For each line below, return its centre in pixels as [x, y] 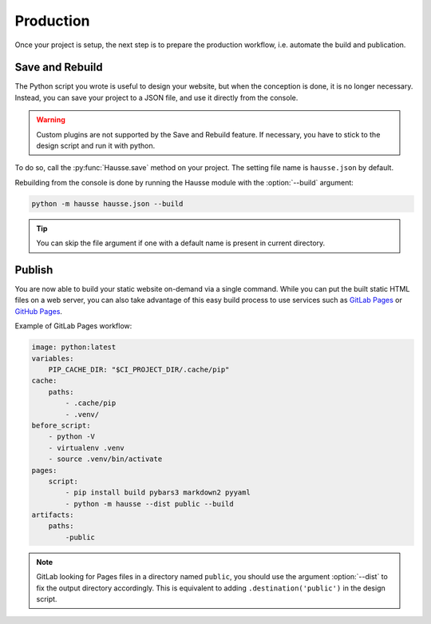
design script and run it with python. [96, 146]
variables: [53, 358]
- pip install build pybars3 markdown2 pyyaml [158, 493]
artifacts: [53, 515]
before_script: [61, 425]
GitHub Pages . [39, 311]
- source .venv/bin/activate [105, 459]
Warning [51, 120]
